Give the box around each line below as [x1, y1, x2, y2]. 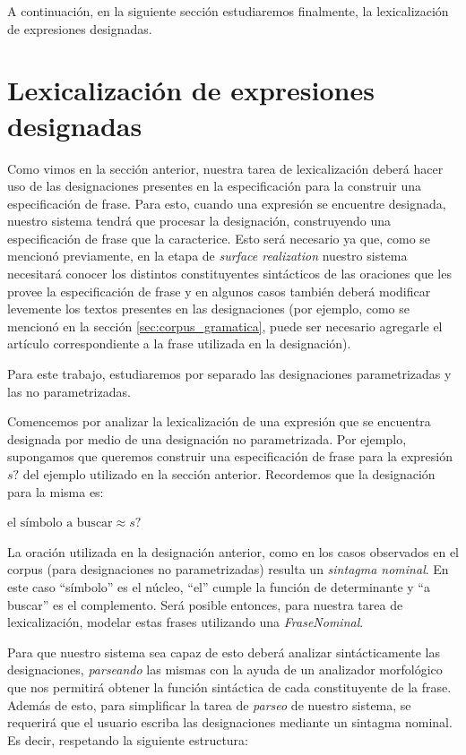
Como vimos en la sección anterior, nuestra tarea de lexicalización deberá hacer [7, 159, 444, 177]
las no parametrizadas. [7, 382, 131, 400]
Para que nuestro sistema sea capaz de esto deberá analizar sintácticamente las [7, 642, 441, 661]
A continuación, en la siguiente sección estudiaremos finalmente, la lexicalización [7, 2, 449, 20]
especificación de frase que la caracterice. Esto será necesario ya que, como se [7, 228, 431, 247]
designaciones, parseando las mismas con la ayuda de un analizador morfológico [7, 660, 443, 679]
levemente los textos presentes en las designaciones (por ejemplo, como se [7, 299, 410, 318]
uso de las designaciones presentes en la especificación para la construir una [7, 176, 421, 195]
